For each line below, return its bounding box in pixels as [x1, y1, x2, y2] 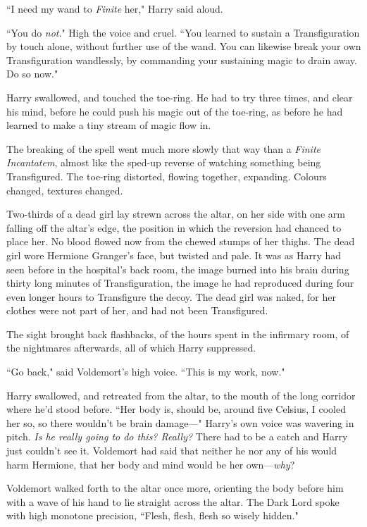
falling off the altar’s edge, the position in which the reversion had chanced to [6, 220, 342, 235]
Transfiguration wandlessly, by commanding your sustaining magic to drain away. [6, 52, 357, 67]
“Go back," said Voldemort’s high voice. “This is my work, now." [6, 364, 285, 379]
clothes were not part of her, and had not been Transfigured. [6, 303, 268, 318]
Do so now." [6, 66, 58, 81]
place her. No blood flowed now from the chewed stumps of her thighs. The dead [6, 234, 355, 249]
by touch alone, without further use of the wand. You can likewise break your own [6, 39, 361, 54]
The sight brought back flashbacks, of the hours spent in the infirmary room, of [6, 326, 349, 341]
